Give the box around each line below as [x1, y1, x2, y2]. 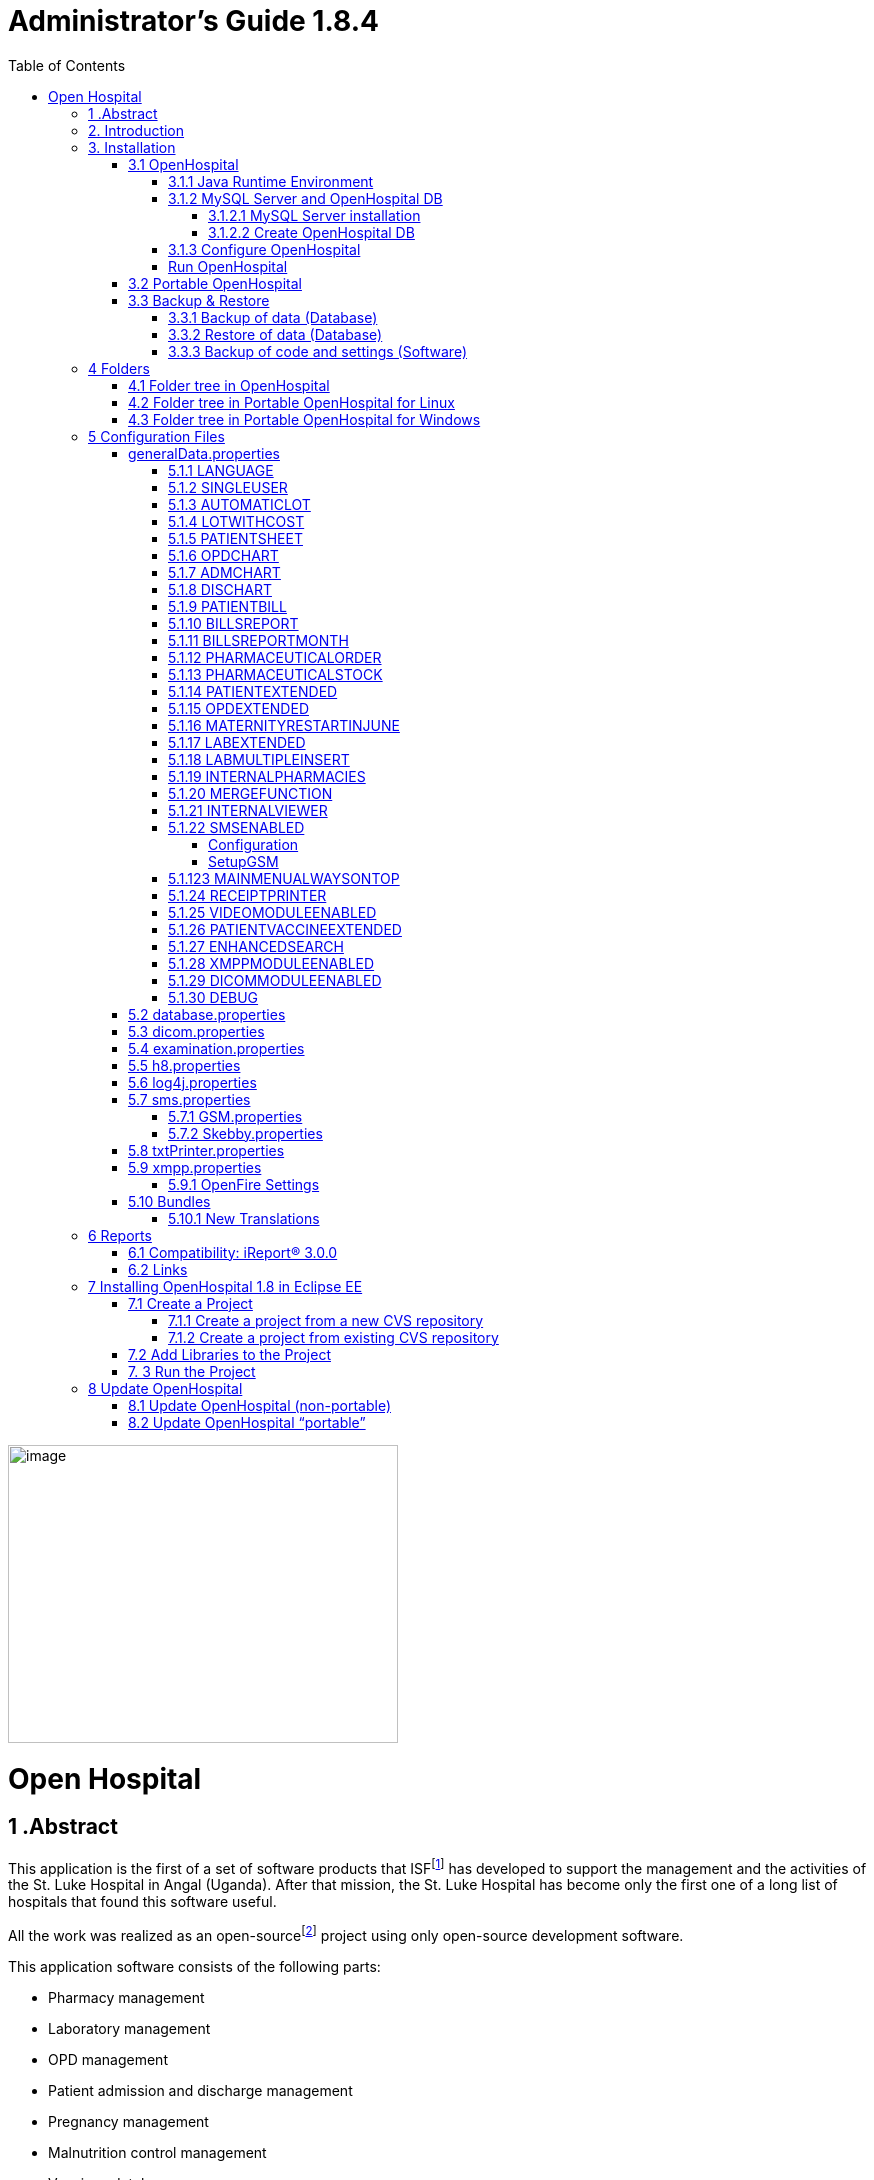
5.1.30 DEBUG [168, 988, 259, 1006]
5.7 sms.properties [128, 1090, 251, 1108]
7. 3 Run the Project [128, 1362, 256, 1380]
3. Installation [88, 138, 176, 156]
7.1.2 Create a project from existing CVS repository [168, 1328, 499, 1346]
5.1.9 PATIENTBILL [168, 597, 287, 615]
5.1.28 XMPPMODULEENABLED [168, 954, 375, 972]
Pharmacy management [48, 1988, 205, 2006]
